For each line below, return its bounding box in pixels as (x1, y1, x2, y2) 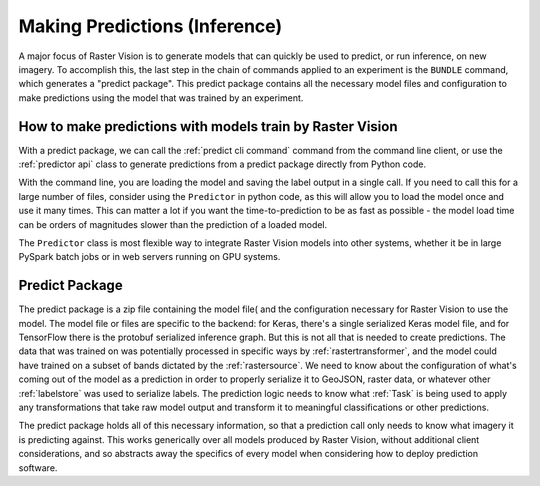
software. (18, 461, 58, 474)
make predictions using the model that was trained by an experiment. (18, 91, 304, 104)
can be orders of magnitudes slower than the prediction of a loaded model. (18, 218, 328, 230)
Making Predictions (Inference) (18, 15, 283, 37)
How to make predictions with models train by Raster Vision (18, 118, 398, 135)
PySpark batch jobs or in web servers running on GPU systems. (18, 251, 281, 263)
